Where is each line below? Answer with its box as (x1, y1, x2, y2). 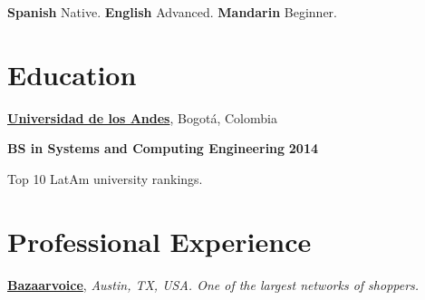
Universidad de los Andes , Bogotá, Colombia (7, 108, 277, 127)
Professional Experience (7, 222, 312, 259)
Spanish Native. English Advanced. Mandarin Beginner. (7, 3, 338, 21)
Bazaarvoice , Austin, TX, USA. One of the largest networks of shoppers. (7, 275, 420, 294)
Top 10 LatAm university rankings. (7, 169, 203, 188)
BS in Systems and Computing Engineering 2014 (7, 139, 318, 158)
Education (7, 55, 137, 92)
